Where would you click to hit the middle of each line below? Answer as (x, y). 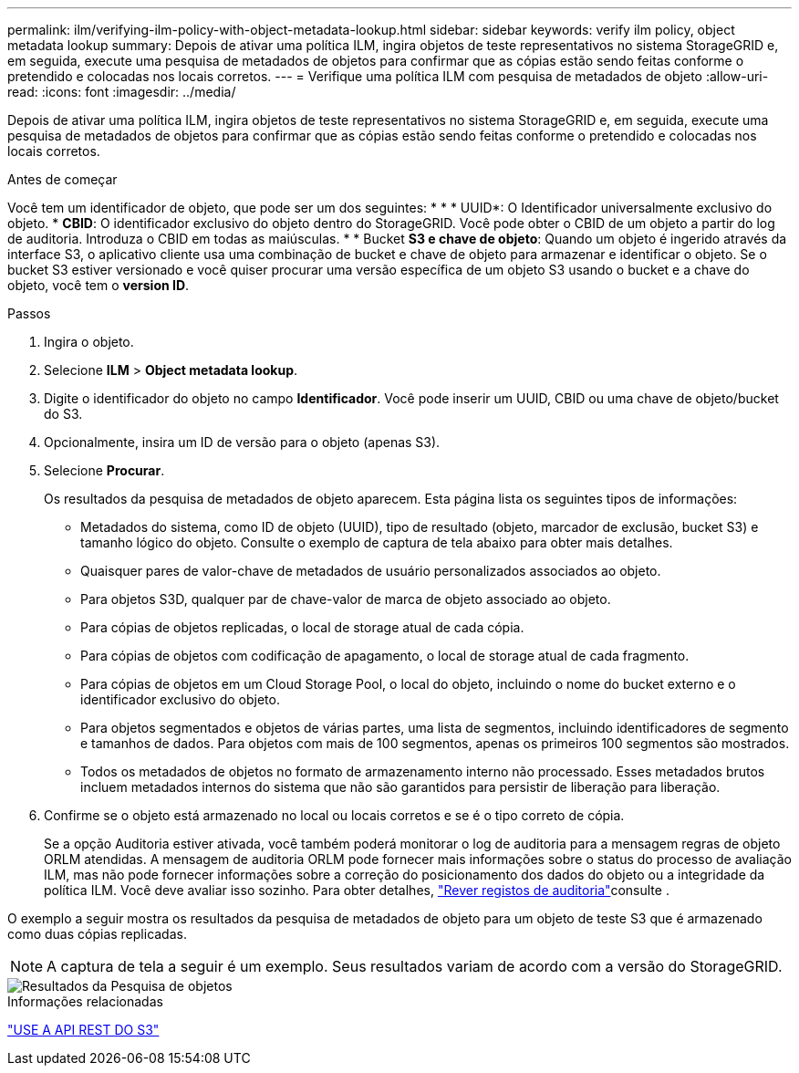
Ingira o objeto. (89, 342)
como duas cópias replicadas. (97, 934)
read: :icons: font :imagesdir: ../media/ (122, 92)
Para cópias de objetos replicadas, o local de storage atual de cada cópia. (302, 627)
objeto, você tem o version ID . (99, 285)
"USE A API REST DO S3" (83, 1030)
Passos (29, 313)
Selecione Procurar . (104, 470)
